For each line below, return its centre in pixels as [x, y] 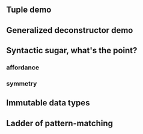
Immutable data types [48, 103]
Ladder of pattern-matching [59, 123]
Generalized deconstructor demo [70, 30]
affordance [23, 68]
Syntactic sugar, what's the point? [72, 51]
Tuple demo [29, 10]
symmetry [22, 84]
